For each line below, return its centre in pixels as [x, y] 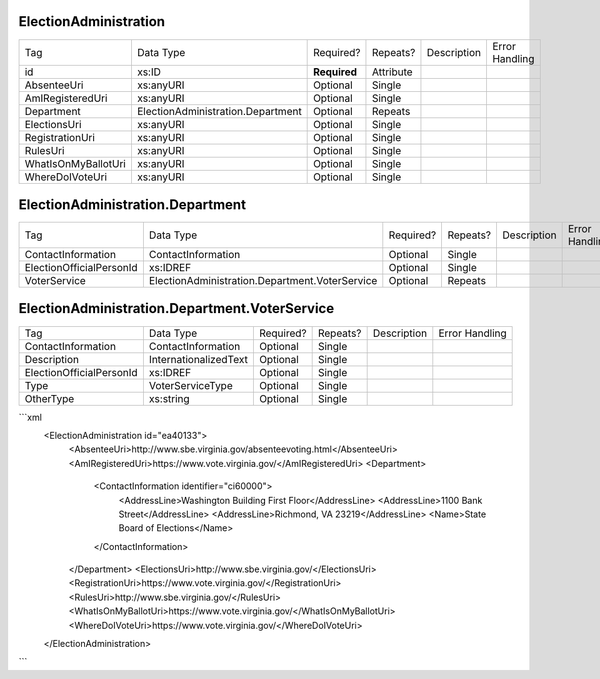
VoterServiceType [191, 385]
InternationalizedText [198, 359]
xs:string [169, 398]
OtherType [49, 398]
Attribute [392, 72]
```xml [30, 417]
